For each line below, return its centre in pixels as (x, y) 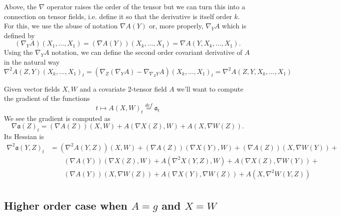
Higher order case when (66, 205)
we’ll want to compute (210, 88)
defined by (20, 35)
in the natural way (32, 61)
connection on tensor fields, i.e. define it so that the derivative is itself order (118, 16)
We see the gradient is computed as (57, 118)
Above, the (20, 6)
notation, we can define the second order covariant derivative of (147, 52)
